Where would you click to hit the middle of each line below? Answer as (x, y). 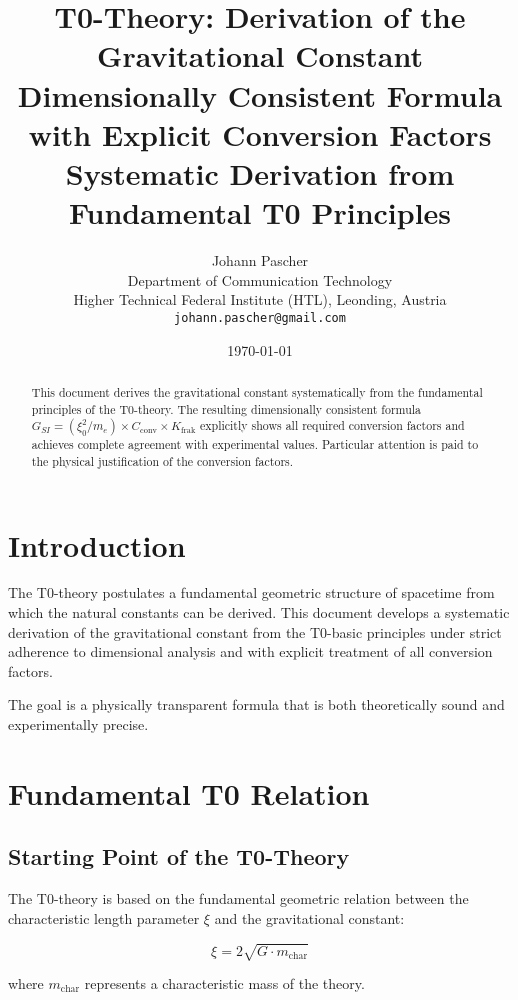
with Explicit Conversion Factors (260, 133)
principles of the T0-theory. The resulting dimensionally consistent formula (226, 408)
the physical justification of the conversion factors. (162, 460)
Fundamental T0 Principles (260, 212)
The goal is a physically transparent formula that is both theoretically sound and (256, 704)
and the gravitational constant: (309, 917)
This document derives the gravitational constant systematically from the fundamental (257, 391)
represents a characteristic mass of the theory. (224, 982)
